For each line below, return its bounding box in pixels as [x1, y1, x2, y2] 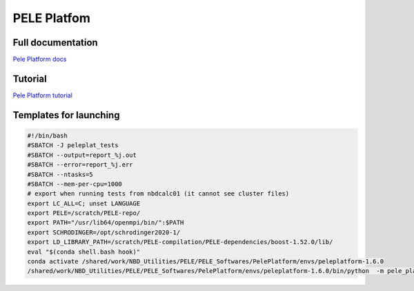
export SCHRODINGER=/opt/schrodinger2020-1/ [27, 228, 181, 236]
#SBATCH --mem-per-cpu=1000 [27, 180, 122, 188]
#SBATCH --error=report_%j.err [27, 161, 134, 169]
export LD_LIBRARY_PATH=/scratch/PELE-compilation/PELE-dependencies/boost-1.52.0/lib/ [27, 238, 333, 246]
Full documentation [12, 37, 98, 48]
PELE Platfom [12, 10, 91, 26]
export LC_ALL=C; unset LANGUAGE [27, 199, 141, 207]
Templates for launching [12, 109, 120, 121]
